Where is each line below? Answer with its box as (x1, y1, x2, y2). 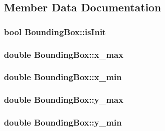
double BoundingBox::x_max (4, 48, 124, 60)
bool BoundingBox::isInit (4, 25, 106, 38)
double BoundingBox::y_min (4, 116, 122, 129)
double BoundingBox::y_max (4, 93, 124, 106)
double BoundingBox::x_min (4, 71, 122, 83)
